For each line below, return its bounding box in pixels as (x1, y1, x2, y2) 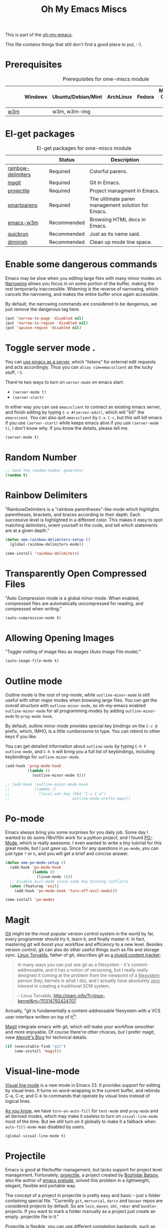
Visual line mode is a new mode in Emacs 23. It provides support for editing (5, 1082, 161, 1088)
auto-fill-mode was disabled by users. (5, 1123, 85, 1130)
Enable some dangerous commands (5, 259, 157, 270)
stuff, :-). (5, 369, 23, 375)
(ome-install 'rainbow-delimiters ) (5, 551, 79, 556)
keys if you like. (5, 734, 37, 740)
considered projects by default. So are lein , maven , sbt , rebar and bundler (5, 1203, 157, 1209)
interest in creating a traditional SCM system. (17, 983, 110, 989)
